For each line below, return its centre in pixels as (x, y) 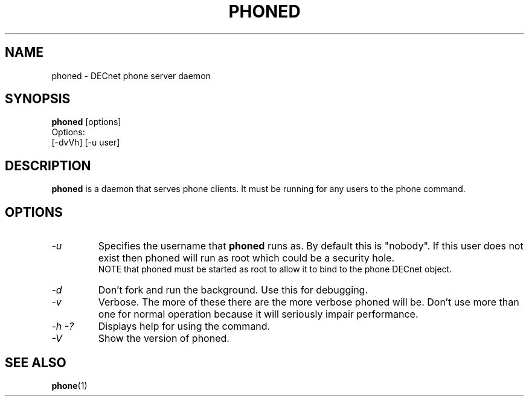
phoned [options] (86, 122)
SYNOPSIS (38, 99)
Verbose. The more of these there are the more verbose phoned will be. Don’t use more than (309, 302)
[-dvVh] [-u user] (86, 143)
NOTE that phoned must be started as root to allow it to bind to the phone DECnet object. (275, 269)
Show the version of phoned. (164, 338)
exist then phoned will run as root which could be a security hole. (246, 258)
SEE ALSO (36, 362)
